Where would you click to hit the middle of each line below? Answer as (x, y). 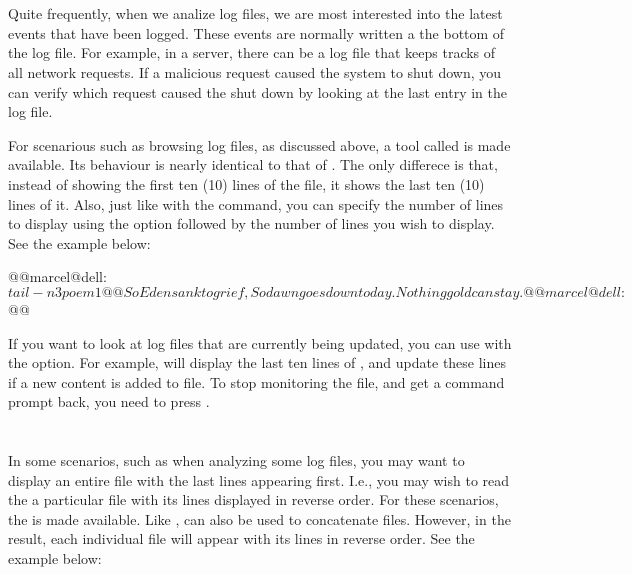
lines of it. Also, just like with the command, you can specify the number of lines (256, 203)
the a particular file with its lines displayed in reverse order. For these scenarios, (253, 499)
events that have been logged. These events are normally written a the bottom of (256, 32)
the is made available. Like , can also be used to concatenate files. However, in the (259, 518)
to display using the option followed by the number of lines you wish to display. (251, 223)
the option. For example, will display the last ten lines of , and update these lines (257, 362)
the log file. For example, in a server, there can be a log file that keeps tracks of (252, 52)
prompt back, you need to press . (109, 401)
